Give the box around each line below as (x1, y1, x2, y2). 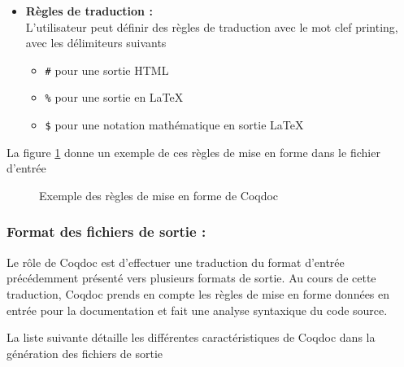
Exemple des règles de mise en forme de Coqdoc (39, 186, 279, 203)
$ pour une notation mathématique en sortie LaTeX (45, 116, 304, 133)
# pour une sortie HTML (45, 61, 169, 78)
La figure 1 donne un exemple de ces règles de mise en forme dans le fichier (7, 143, 380, 160)
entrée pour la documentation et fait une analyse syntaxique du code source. (7, 301, 388, 318)
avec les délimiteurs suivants (25, 34, 167, 51)
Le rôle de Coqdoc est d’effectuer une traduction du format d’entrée (7, 253, 345, 270)
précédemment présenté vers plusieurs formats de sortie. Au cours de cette (7, 269, 376, 286)
